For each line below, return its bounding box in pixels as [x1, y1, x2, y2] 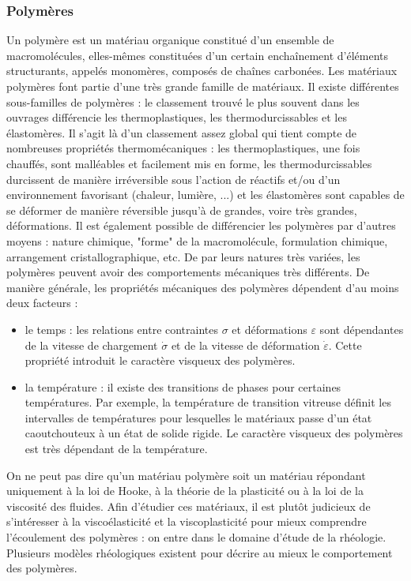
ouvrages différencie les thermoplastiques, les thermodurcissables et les [6, 109, 347, 126]
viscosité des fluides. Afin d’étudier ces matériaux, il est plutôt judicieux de [6, 497, 371, 514]
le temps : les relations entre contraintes [25, 320, 219, 337]
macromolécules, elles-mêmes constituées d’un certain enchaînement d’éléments [6, 47, 389, 63]
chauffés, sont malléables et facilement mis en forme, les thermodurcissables [6, 155, 372, 171]
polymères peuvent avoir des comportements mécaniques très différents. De [6, 264, 370, 280]
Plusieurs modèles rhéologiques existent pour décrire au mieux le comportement [6, 544, 393, 560]
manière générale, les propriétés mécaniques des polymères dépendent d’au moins [6, 279, 399, 295]
